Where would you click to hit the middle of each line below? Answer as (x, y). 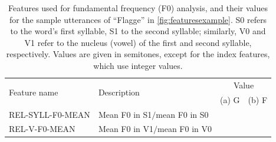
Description (119, 92)
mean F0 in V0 (185, 129)
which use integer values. (138, 65)
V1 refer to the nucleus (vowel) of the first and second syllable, (138, 42)
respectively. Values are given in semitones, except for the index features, (138, 54)
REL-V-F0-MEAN (42, 129)
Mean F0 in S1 (125, 114)
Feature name (34, 92)
